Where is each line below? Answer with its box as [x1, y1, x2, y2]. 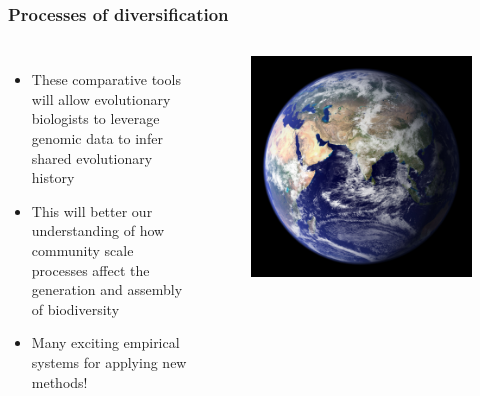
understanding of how [31, 220, 165, 241]
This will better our [31, 200, 153, 221]
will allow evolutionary [31, 88, 171, 109]
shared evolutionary [31, 147, 153, 168]
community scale [31, 239, 134, 260]
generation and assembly [31, 279, 183, 300]
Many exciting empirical [31, 332, 180, 353]
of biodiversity [31, 298, 120, 319]
